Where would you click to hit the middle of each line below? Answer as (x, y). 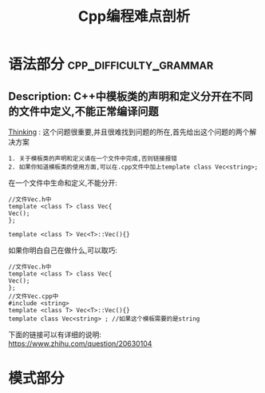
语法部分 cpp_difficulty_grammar (111, 64)
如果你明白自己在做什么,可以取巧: (63, 250)
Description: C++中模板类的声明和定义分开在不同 (131, 96)
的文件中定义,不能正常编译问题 (84, 111)
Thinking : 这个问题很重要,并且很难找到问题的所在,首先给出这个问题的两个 (129, 132)
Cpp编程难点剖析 (134, 16)
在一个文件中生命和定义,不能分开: (63, 183)
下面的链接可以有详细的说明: (55, 335)
